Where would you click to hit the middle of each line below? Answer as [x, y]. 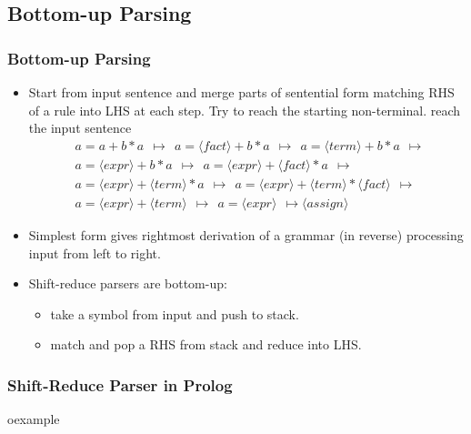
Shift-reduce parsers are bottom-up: [128, 283]
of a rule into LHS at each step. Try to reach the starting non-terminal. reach [245, 110]
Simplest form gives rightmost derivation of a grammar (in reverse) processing [246, 234]
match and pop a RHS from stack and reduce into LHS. [206, 344]
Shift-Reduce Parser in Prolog [120, 384]
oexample [34, 419]
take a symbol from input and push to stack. [175, 313]
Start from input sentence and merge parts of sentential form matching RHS [241, 92]
